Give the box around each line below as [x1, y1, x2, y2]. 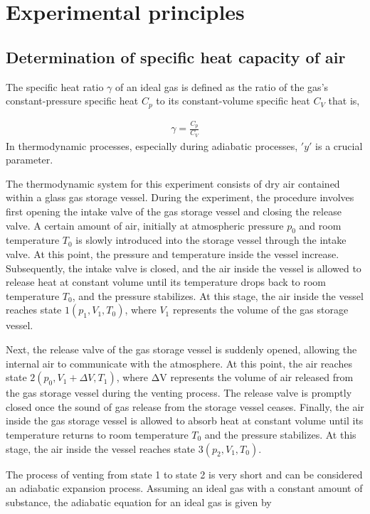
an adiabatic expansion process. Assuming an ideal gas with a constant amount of [6, 481, 363, 496]
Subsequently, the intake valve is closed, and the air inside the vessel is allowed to [6, 260, 361, 275]
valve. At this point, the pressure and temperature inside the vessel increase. [6, 246, 339, 261]
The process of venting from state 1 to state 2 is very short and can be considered [6, 466, 363, 481]
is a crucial [315, 138, 363, 153]
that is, [328, 93, 360, 108]
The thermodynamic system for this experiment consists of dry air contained [6, 176, 340, 191]
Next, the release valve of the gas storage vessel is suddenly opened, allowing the [6, 341, 357, 356]
